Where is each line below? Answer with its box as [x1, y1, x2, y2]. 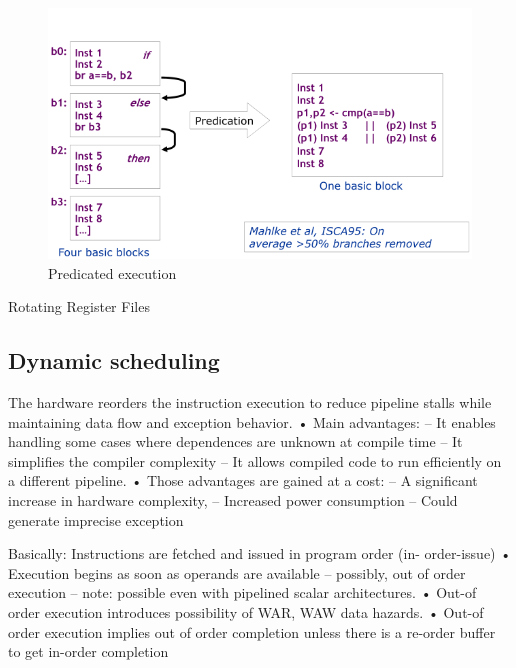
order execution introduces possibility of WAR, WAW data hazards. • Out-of [8, 602, 484, 623]
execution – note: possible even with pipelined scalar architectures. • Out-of [8, 582, 477, 603]
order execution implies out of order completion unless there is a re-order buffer [8, 621, 496, 642]
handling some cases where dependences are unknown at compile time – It [8, 431, 463, 452]
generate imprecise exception [8, 509, 184, 530]
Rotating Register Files [8, 296, 150, 317]
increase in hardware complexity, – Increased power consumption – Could [8, 490, 458, 511]
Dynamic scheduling [8, 345, 220, 376]
